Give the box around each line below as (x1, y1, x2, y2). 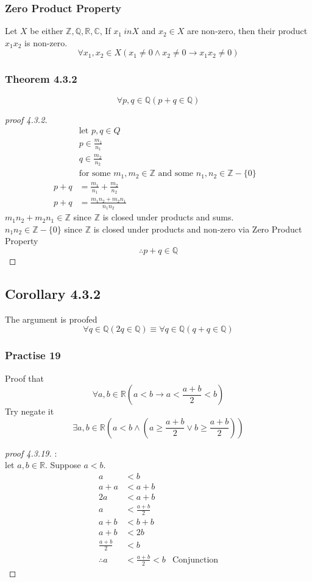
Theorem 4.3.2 (5, 71, 77, 86)
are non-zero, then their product (186, 24, 308, 37)
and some (158, 169, 194, 178)
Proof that (5, 371, 44, 384)
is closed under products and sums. (102, 211, 234, 223)
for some (79, 169, 111, 178)
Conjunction (172, 555, 219, 564)
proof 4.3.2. (5, 113, 48, 125)
